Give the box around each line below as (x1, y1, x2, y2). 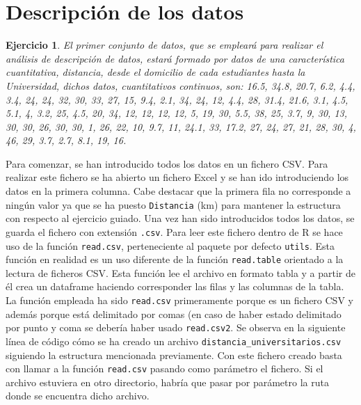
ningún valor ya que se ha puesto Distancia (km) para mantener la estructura (6, 197, 341, 212)
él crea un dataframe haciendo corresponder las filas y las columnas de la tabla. (6, 279, 344, 294)
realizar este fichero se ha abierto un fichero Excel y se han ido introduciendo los (6, 170, 349, 184)
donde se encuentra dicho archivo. (6, 388, 150, 403)
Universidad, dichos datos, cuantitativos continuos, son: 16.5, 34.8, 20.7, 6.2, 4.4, (6, 78, 355, 93)
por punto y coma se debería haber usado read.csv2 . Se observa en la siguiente (6, 320, 346, 335)
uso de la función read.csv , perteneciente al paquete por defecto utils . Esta (6, 238, 335, 253)
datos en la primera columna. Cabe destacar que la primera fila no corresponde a (6, 184, 351, 198)
